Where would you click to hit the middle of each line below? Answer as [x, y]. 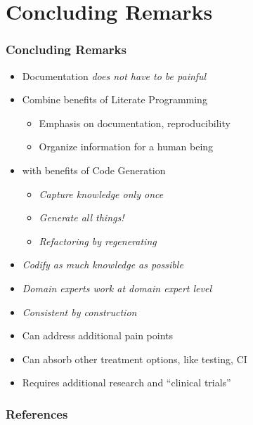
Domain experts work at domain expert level [117, 288]
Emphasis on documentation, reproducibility [135, 123]
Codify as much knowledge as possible [103, 264]
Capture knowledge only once [101, 194]
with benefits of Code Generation [94, 170]
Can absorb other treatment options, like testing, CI [135, 359]
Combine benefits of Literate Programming [115, 99]
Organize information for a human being [126, 146]
